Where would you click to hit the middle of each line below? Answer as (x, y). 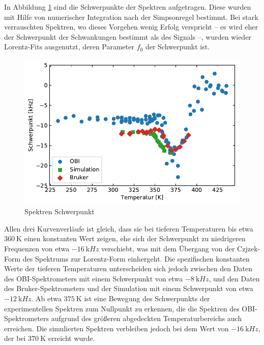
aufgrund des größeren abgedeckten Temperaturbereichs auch (146, 318)
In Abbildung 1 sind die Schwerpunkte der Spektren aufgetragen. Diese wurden (128, 7)
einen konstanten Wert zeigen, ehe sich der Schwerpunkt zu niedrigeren (135, 238)
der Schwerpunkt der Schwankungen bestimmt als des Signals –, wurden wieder (128, 36)
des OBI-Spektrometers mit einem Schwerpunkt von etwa (94, 278)
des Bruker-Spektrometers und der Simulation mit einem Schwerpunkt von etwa (129, 288)
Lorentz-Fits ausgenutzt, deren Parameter (69, 47)
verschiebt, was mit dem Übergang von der (168, 248)
